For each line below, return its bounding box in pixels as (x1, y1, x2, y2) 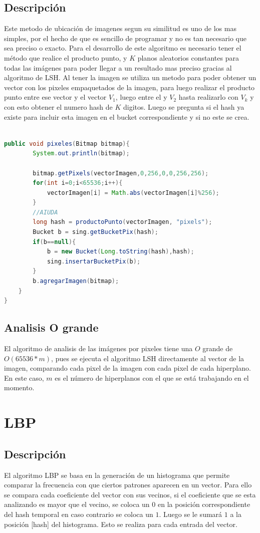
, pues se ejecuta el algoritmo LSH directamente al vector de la (51, 353, 244, 363)
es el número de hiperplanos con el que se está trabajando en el (55, 372, 249, 383)
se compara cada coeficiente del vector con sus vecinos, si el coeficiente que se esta (4, 489, 256, 499)
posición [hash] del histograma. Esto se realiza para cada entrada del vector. (4, 518, 237, 529)
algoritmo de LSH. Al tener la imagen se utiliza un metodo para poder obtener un (4, 72, 256, 83)
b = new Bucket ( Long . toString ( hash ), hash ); (47, 248, 194, 255)
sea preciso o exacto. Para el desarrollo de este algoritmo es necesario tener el (4, 43, 241, 53)
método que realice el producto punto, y (4, 52, 127, 63)
